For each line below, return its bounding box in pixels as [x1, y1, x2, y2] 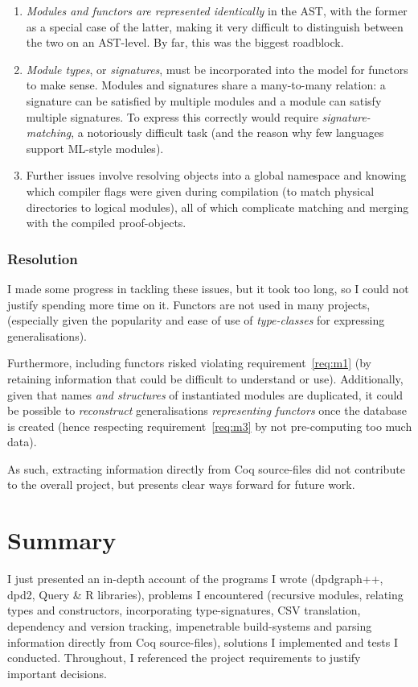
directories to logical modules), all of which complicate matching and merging [26, 198, 409, 215]
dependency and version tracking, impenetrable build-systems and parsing [7, 617, 372, 634]
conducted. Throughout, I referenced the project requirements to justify [7, 649, 361, 666]
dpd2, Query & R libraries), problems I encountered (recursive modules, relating [7, 586, 404, 602]
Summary [7, 524, 117, 557]
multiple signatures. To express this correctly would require [26, 108, 318, 125]
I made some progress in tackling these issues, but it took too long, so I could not [7, 279, 409, 296]
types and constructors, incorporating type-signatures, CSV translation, [7, 602, 361, 619]
